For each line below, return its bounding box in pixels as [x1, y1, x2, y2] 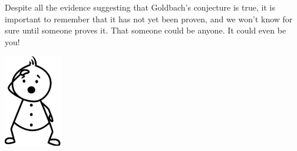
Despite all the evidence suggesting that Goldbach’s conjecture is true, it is [5, 1, 275, 13]
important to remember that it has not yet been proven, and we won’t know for [5, 12, 293, 25]
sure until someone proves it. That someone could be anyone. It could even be [5, 24, 286, 36]
